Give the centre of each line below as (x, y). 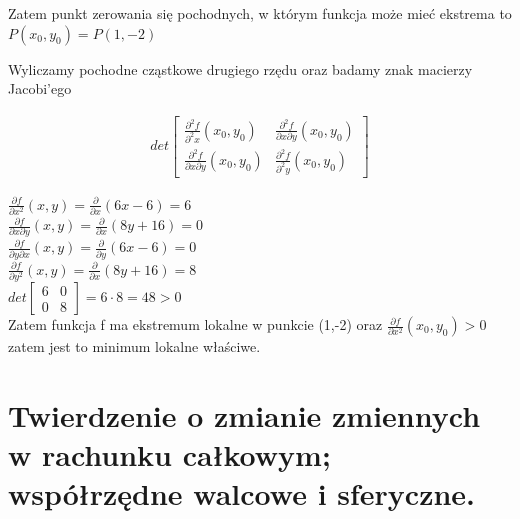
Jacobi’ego (40, 88)
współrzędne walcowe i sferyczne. (242, 493)
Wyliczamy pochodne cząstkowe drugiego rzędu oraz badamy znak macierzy (240, 68)
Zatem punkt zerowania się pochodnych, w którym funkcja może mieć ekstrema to (260, 13)
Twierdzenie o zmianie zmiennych (244, 414)
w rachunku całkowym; (169, 454)
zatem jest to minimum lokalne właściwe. (134, 346)
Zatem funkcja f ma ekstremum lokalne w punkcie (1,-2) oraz (195, 324)
